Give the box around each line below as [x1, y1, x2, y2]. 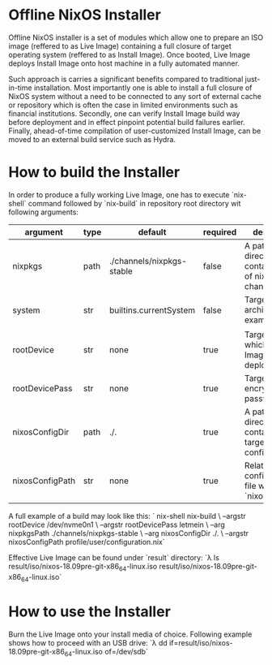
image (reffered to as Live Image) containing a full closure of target [8, 41, 232, 50]
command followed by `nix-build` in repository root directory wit [28, 198, 241, 208]
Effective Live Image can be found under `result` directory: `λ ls [8, 553, 220, 563]
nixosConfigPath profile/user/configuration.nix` [8, 538, 165, 547]
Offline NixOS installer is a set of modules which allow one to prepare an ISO [8, 32, 264, 42]
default [138, 226, 167, 237]
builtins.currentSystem [108, 304, 196, 316]
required [202, 226, 237, 237]
